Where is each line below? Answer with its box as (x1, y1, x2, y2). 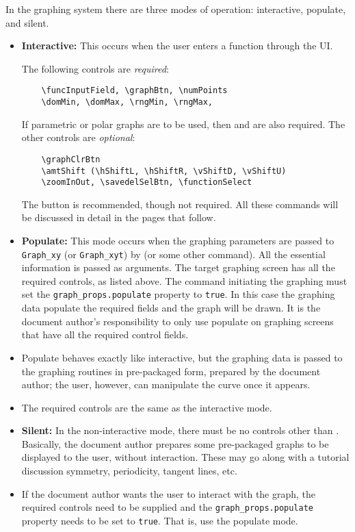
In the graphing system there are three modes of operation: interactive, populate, (5, 2, 346, 16)
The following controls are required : (21, 61, 169, 75)
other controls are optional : (21, 130, 135, 144)
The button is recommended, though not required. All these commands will (21, 197, 339, 211)
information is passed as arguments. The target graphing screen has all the (21, 260, 335, 275)
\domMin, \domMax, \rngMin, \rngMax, (41, 97, 213, 107)
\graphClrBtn (41, 154, 101, 164)
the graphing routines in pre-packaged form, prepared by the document (21, 364, 321, 378)
